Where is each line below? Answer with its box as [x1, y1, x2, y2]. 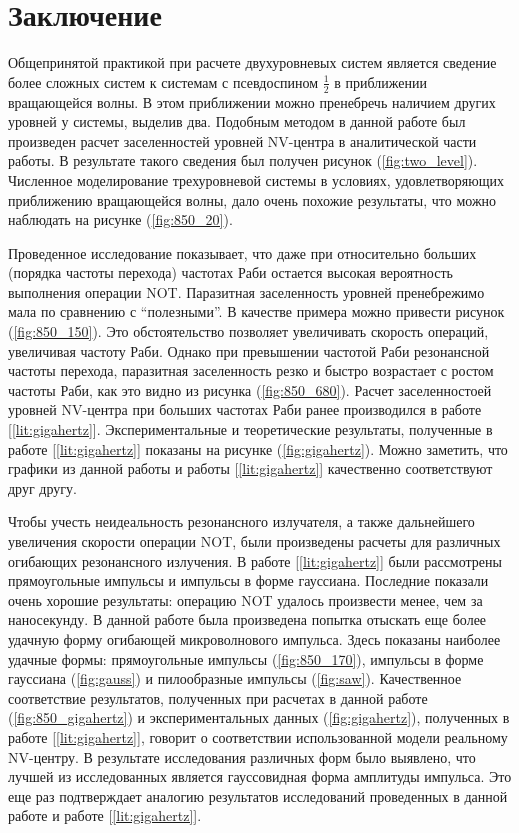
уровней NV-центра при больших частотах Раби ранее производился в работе [8, 399, 482, 420]
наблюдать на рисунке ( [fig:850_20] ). [8, 209, 233, 230]
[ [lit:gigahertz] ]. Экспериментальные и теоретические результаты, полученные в [8, 419, 493, 440]
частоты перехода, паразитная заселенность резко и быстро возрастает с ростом [8, 360, 494, 381]
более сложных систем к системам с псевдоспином [8, 71, 319, 92]
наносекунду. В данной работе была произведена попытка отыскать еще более [8, 609, 487, 630]
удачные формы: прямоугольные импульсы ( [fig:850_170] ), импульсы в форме [8, 648, 484, 669]
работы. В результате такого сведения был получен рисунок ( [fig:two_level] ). [8, 150, 478, 171]
